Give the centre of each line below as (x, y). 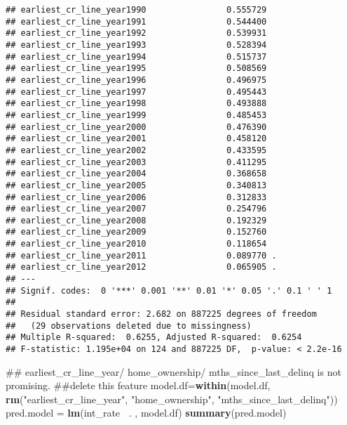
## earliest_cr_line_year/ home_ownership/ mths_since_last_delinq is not (173, 371)
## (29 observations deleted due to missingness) (129, 326)
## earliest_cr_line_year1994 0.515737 (136, 57)
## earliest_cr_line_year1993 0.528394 (136, 45)
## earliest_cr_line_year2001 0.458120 (136, 139)
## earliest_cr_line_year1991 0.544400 (136, 21)
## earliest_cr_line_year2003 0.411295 (136, 162)
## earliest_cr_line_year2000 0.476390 (136, 127)
